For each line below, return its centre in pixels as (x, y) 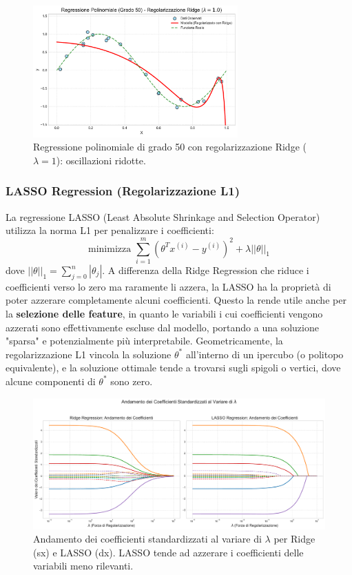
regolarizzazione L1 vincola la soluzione (89, 354)
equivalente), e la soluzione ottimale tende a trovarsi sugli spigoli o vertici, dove (173, 368)
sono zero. (132, 381)
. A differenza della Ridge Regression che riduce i (206, 270)
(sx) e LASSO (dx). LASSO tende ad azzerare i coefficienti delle (168, 552)
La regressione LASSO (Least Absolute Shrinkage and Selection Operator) (163, 216)
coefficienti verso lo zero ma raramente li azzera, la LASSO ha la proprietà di (168, 286)
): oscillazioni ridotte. (101, 160)
